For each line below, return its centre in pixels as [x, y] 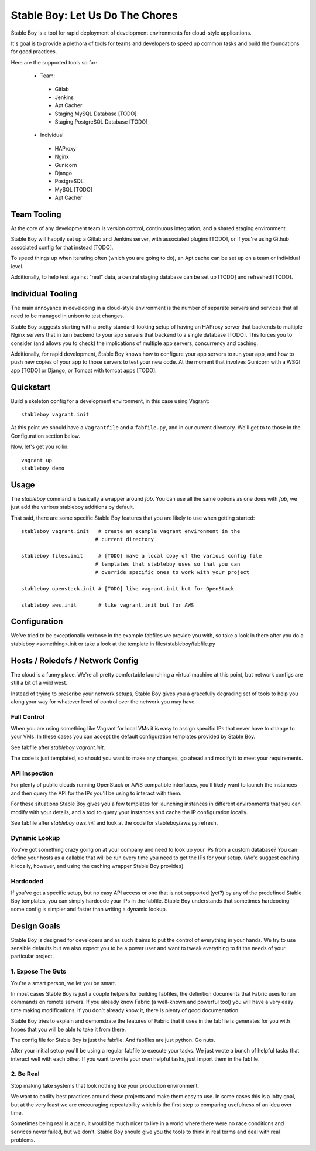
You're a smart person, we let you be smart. [63, 983]
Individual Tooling [44, 294]
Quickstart [31, 387]
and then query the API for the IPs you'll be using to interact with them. [96, 793]
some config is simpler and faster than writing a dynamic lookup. [89, 909]
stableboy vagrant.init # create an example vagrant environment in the [131, 531]
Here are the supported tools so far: [54, 62]
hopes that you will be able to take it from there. [68, 1029]
